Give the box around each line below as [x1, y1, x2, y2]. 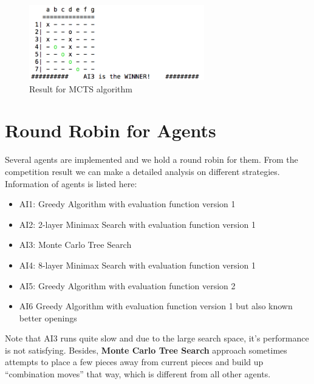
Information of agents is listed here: [5, 177, 137, 190]
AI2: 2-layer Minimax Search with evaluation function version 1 [19, 218, 256, 230]
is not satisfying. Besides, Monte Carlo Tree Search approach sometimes [5, 343, 287, 356]
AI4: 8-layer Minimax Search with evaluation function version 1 [19, 258, 256, 271]
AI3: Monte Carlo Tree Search [19, 238, 132, 251]
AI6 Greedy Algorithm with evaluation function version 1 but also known [19, 300, 293, 312]
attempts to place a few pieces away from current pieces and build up [5, 355, 264, 368]
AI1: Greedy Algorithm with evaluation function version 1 [19, 197, 236, 210]
